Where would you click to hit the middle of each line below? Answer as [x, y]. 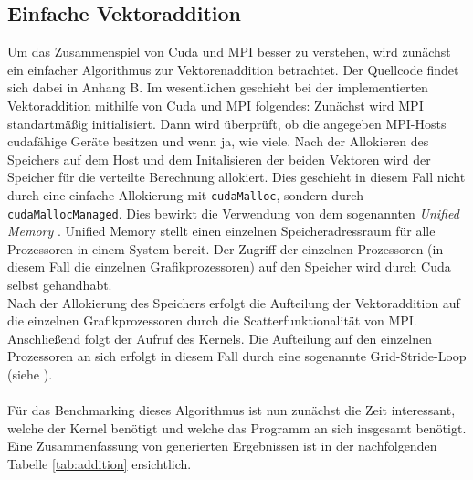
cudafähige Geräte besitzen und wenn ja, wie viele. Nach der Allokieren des [218, 141]
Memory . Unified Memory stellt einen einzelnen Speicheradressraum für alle [221, 231]
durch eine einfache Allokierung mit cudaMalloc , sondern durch [185, 194]
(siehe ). [30, 374]
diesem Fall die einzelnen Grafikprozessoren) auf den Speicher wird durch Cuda [229, 267]
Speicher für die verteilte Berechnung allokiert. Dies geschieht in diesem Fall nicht [236, 177]
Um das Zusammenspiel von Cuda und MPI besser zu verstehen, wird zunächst [229, 52]
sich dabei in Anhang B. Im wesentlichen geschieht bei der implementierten [218, 87]
